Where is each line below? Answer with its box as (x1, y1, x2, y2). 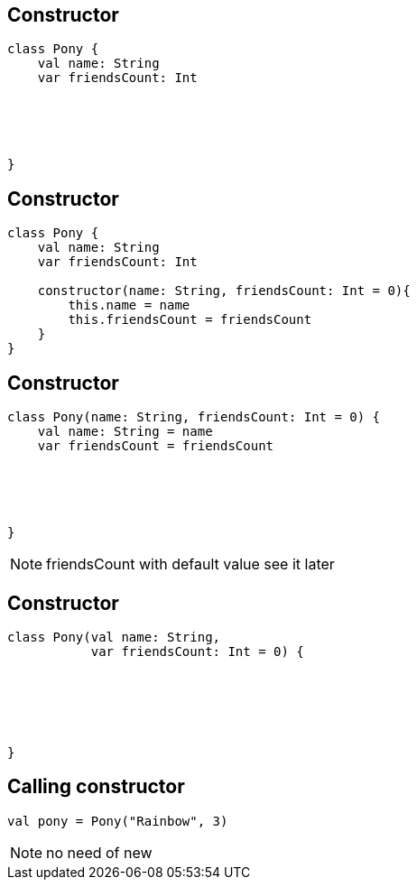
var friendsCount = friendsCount (37, 439, 274, 454)
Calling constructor (7, 775, 185, 799)
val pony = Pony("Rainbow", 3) (7, 813, 228, 828)
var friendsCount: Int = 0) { (90, 643, 304, 659)
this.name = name (68, 298, 190, 313)
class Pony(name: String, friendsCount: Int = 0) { (7, 410, 381, 425)
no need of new (46, 843, 153, 862)
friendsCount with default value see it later (46, 555, 335, 574)
